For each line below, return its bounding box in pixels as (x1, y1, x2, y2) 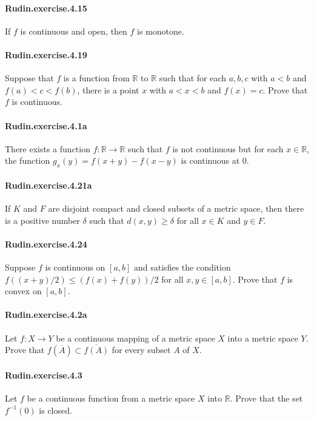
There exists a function (5, 142, 90, 155)
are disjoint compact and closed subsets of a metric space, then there (48, 201, 304, 214)
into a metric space (227, 331, 298, 344)
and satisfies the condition (134, 260, 231, 273)
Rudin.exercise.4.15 (5, 1, 87, 14)
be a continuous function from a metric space (27, 391, 195, 404)
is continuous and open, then (20, 24, 127, 37)
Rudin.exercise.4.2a (5, 308, 87, 321)
